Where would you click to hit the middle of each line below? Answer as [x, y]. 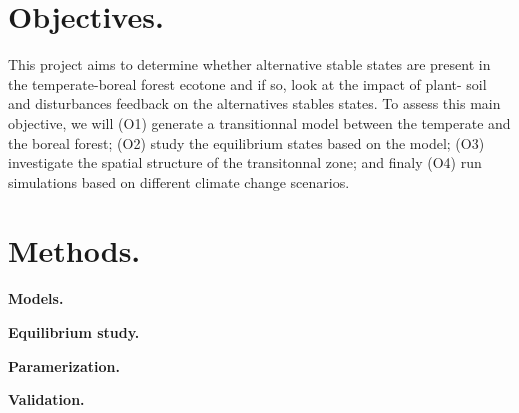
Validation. [46, 399]
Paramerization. [64, 365]
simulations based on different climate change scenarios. [179, 181]
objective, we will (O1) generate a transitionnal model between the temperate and [259, 122]
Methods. [74, 250]
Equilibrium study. [74, 332]
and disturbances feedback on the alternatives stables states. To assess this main [254, 103]
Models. [36, 298]
